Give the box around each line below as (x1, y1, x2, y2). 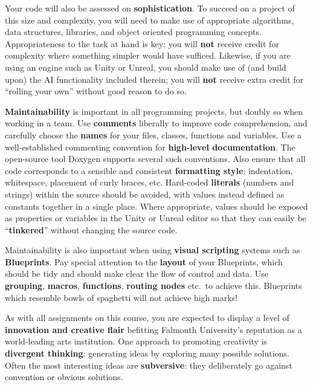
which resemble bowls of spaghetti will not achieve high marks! (5, 291, 237, 303)
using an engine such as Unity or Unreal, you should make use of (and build (5, 60, 286, 73)
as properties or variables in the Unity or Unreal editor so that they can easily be (5, 212, 306, 224)
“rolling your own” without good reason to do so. (5, 85, 187, 97)
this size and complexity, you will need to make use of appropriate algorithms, (5, 13, 294, 26)
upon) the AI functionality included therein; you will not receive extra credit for (5, 73, 304, 85)
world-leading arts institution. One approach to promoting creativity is (5, 335, 268, 348)
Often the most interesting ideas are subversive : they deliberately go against (5, 358, 292, 371)
